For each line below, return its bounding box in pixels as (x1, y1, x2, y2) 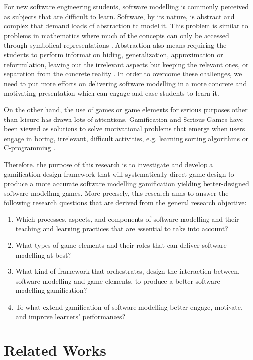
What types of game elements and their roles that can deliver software (15, 240, 227, 250)
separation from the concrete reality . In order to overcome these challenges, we (4, 69, 242, 79)
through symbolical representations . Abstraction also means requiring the (4, 40, 227, 50)
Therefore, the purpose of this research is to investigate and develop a (4, 159, 213, 169)
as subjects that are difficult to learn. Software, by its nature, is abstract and (4, 11, 235, 21)
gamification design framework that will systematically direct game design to (4, 168, 234, 179)
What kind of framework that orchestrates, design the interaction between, (15, 266, 240, 276)
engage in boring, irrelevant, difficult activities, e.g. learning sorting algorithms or (4, 133, 249, 143)
